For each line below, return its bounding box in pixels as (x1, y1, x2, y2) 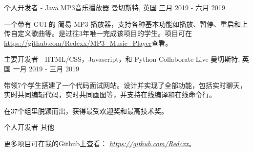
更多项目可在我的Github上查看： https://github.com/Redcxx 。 (4, 138, 195, 148)
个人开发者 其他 (4, 122, 54, 132)
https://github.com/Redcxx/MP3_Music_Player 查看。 (4, 37, 172, 48)
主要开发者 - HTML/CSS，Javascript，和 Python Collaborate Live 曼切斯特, (4, 54, 240, 64)
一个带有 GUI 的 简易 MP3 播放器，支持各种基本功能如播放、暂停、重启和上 (4, 18, 248, 29)
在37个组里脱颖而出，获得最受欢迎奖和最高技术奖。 (4, 105, 168, 116)
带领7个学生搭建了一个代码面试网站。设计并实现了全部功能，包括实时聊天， (4, 80, 247, 90)
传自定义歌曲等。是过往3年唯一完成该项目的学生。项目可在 (4, 28, 192, 38)
